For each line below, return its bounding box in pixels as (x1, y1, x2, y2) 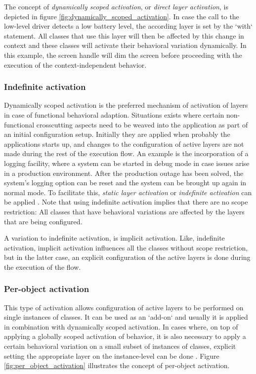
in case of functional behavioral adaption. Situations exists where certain (4, 109, 224, 120)
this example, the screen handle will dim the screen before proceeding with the (4, 49, 242, 60)
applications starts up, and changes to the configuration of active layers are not (4, 138, 244, 149)
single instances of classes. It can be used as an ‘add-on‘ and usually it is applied (4, 312, 248, 322)
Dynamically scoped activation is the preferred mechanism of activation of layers (4, 100, 248, 110)
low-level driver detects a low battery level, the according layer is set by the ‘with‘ (4, 21, 253, 31)
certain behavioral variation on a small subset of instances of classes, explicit (4, 341, 236, 351)
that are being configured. (4, 216, 83, 226)
